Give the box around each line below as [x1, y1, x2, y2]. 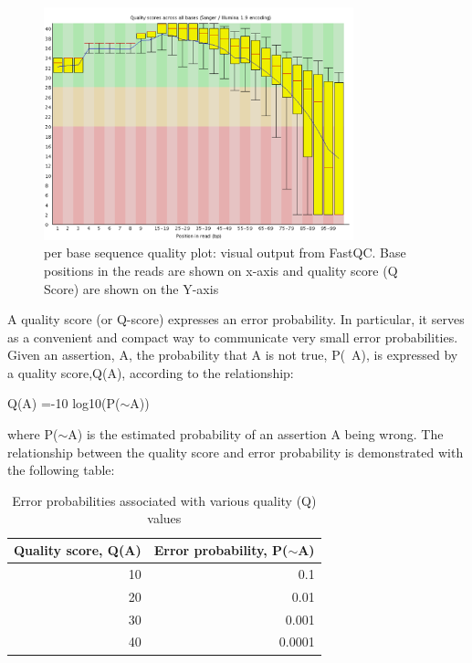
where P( [7, 425, 58, 444]
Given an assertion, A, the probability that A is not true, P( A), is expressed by [7, 345, 458, 364]
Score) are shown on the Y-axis [44, 279, 219, 298]
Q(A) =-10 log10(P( [7, 394, 121, 413]
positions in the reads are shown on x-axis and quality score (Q [44, 260, 398, 279]
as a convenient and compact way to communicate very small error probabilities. [7, 327, 458, 346]
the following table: [7, 460, 115, 479]
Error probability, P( [153, 541, 288, 560]
